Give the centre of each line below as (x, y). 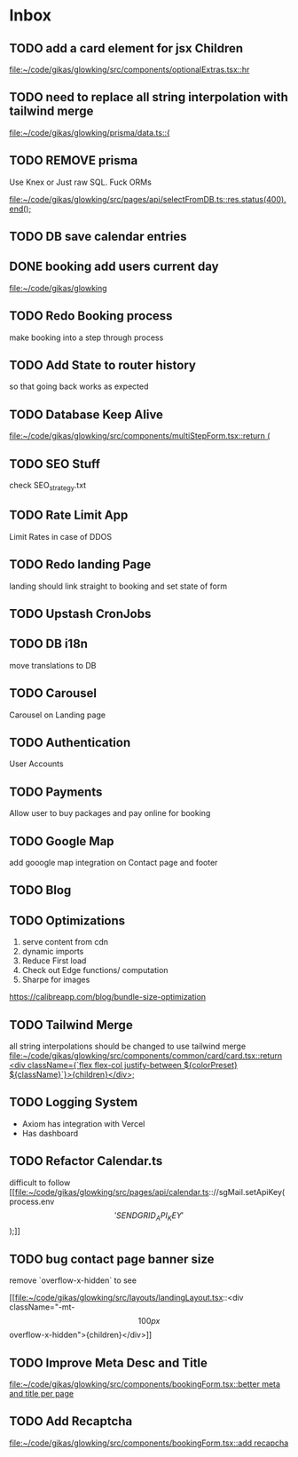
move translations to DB (53, 665)
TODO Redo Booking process (91, 316)
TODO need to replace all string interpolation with (149, 97)
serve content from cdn (65, 942)
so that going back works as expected (79, 386)
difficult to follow (40, 1183)
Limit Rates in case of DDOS (61, 536)
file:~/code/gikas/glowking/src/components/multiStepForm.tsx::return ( (140, 436)
